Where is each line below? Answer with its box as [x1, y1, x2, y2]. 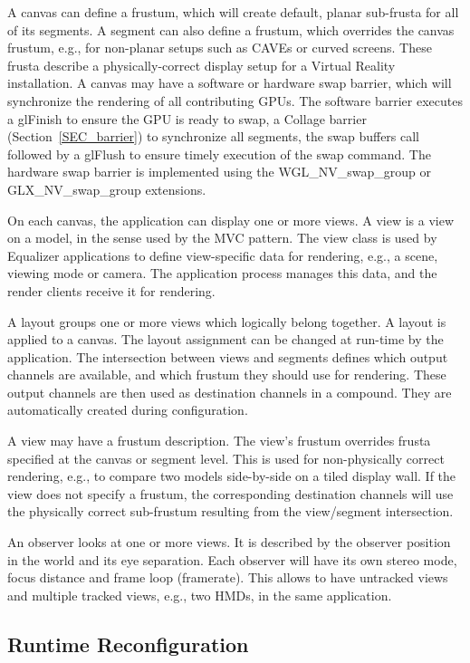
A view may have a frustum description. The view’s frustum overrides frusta [7, 431, 431, 450]
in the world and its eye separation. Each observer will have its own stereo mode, [7, 550, 457, 569]
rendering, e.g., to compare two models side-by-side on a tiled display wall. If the [7, 466, 456, 485]
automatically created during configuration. [7, 400, 248, 419]
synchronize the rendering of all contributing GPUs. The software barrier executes [7, 91, 463, 110]
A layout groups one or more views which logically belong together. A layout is [7, 312, 446, 331]
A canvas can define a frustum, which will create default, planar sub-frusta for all [7, 3, 459, 21]
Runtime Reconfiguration [7, 629, 249, 658]
